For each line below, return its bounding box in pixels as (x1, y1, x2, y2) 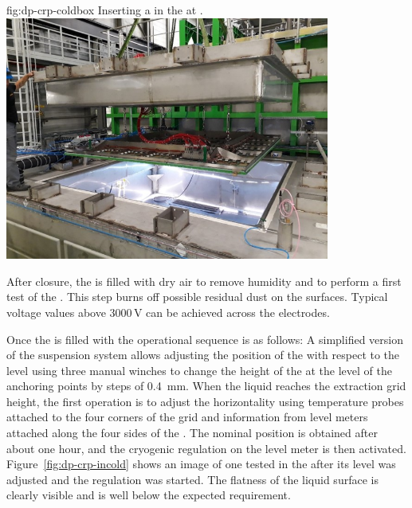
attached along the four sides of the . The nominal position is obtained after (6, 424, 378, 441)
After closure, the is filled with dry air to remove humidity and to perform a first (6, 272, 402, 289)
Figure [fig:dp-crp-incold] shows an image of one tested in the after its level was (6, 455, 396, 472)
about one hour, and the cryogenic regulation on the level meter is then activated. (6, 440, 406, 456)
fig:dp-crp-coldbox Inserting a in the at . (6, 2, 203, 18)
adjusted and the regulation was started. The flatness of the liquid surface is (6, 471, 379, 487)
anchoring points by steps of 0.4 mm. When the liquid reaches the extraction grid (6, 377, 406, 394)
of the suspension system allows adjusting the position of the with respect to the (6, 346, 400, 363)
